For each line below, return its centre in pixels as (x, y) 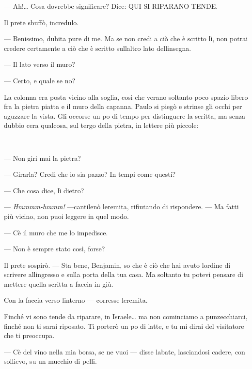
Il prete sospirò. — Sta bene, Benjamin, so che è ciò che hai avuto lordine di (117, 265)
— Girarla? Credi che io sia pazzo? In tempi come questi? (90, 174)
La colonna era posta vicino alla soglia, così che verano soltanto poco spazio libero (126, 97)
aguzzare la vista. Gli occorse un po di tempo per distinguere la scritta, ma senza (125, 115)
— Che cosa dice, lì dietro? (44, 190)
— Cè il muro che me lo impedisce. (56, 232)
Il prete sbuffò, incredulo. (41, 22)
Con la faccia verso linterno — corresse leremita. (76, 300)
